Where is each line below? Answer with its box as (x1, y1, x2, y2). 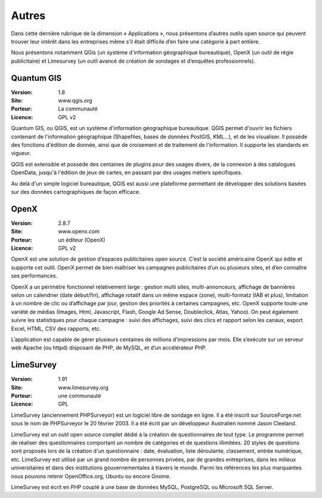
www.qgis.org (58, 97, 92, 104)
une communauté (58, 392, 101, 399)
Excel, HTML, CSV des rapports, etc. (11, 325, 101, 332)
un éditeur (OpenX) (58, 236, 106, 243)
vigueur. (11, 150, 31, 157)
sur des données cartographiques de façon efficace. (11, 188, 141, 195)
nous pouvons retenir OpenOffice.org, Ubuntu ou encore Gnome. (11, 472, 171, 480)
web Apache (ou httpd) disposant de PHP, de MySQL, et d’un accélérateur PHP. (11, 344, 207, 351)
